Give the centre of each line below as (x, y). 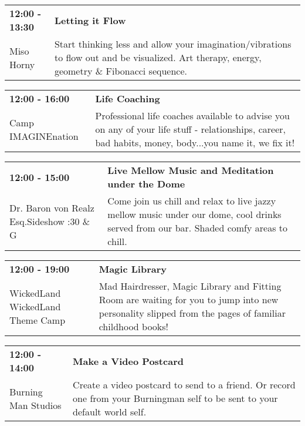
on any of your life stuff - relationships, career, (190, 129)
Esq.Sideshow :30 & (50, 221)
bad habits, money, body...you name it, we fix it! (195, 142)
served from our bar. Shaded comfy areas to (197, 228)
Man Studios (35, 405)
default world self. (110, 412)
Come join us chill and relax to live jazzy (192, 201)
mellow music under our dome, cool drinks (194, 214)
